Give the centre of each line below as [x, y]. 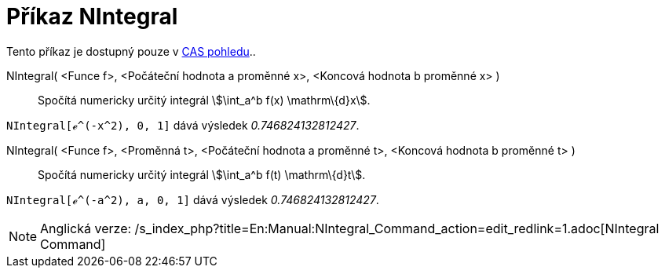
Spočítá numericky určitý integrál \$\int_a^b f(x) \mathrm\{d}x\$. [204, 100]
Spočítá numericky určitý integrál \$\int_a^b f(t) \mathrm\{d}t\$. [202, 174]
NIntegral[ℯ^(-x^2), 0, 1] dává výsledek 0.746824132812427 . [183, 125]
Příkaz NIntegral [92, 16]
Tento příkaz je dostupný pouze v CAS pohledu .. [131, 51]
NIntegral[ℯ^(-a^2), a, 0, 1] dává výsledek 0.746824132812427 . [193, 199]
